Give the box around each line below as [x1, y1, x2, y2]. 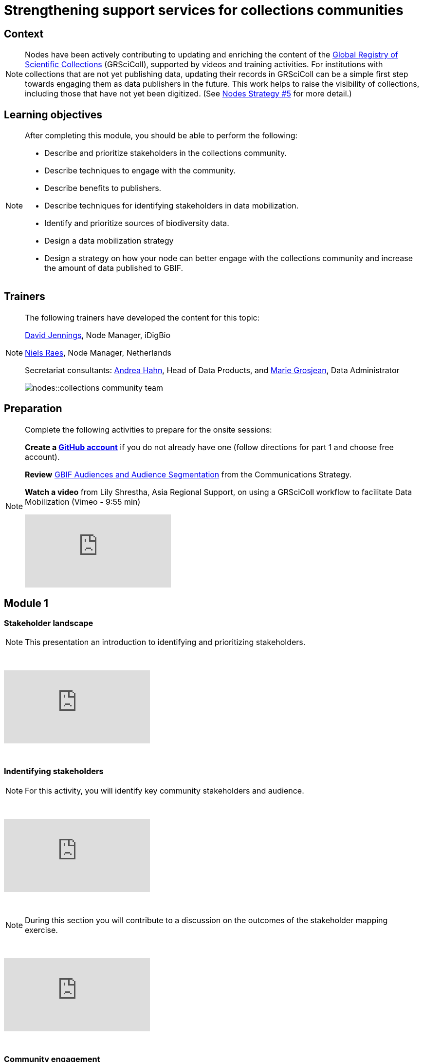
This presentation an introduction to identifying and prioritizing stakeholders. [25, 637, 306, 647]
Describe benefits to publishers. [44, 183, 162, 193]
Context [4, 27, 44, 40]
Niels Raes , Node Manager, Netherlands [25, 347, 171, 358]
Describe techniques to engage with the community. [44, 166, 236, 176]
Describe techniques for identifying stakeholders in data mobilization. [44, 201, 299, 211]
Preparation [4, 402, 62, 415]
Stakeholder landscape [4, 618, 93, 628]
